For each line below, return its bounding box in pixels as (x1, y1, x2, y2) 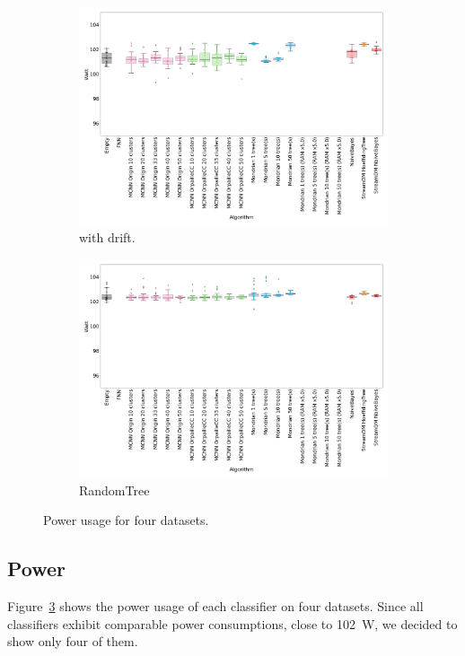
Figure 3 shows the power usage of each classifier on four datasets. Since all (7, 596, 424, 615)
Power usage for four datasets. (43, 511, 209, 529)
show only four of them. (7, 632, 138, 651)
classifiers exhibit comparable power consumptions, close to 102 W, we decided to (7, 614, 458, 633)
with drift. (79, 228, 136, 247)
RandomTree (79, 480, 150, 499)
